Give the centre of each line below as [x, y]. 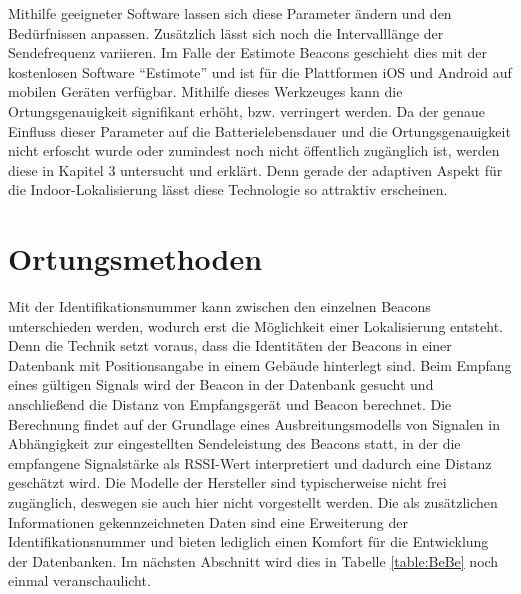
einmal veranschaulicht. [79, 580]
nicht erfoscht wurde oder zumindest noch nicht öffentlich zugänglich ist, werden [254, 150]
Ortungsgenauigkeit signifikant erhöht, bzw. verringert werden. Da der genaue [247, 110]
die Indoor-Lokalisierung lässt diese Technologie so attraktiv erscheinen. [228, 189]
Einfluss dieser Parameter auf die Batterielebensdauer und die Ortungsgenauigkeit [259, 130]
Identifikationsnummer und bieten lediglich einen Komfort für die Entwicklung [248, 541]
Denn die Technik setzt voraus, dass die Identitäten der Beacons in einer [230, 345]
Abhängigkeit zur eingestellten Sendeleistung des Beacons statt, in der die [234, 443]
